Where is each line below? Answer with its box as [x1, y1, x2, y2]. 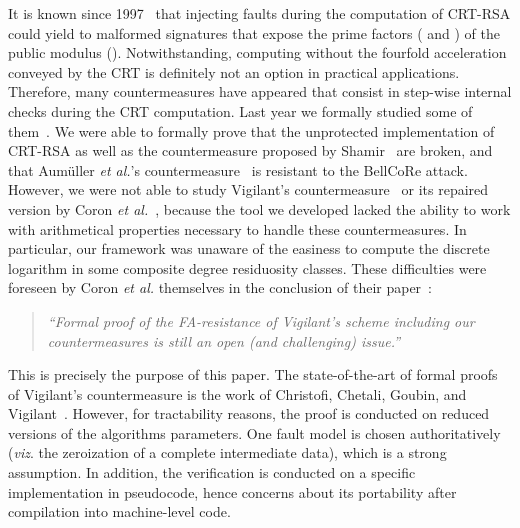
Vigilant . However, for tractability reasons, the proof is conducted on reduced [8, 403, 490, 424]
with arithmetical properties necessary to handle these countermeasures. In [8, 218, 467, 239]
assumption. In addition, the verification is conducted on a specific [8, 462, 416, 483]
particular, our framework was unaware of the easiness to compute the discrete [8, 238, 490, 259]
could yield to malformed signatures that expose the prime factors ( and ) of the [8, 22, 501, 43]
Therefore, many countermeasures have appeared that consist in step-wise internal [8, 81, 512, 102]
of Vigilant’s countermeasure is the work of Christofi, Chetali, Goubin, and [8, 383, 467, 404]
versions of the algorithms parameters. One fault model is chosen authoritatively [8, 422, 501, 443]
